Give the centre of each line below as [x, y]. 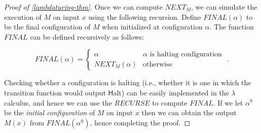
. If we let [228, 102]
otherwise [158, 64]
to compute [170, 102]
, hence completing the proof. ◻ [140, 122]
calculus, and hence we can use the [58, 102]
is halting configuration [186, 54]
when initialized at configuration [152, 27]
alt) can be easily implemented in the [171, 92]
